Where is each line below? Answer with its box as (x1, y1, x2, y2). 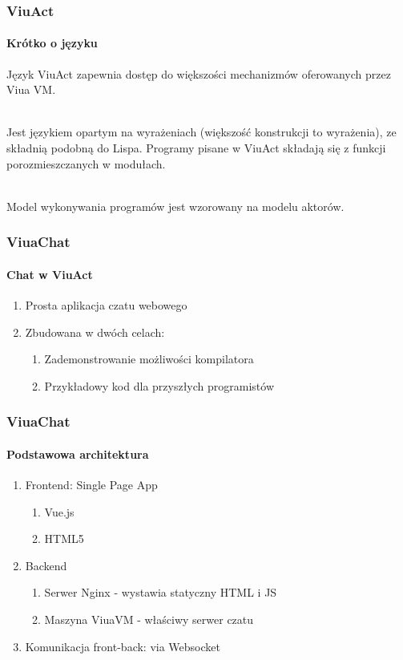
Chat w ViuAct (6, 265, 93, 282)
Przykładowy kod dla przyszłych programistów (44, 377, 275, 394)
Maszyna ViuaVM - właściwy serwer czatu (44, 611, 254, 628)
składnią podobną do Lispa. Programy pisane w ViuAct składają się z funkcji (6, 140, 386, 156)
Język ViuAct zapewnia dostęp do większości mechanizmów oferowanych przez (6, 65, 391, 82)
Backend (25, 557, 67, 573)
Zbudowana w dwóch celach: (25, 323, 165, 340)
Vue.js (44, 503, 75, 520)
